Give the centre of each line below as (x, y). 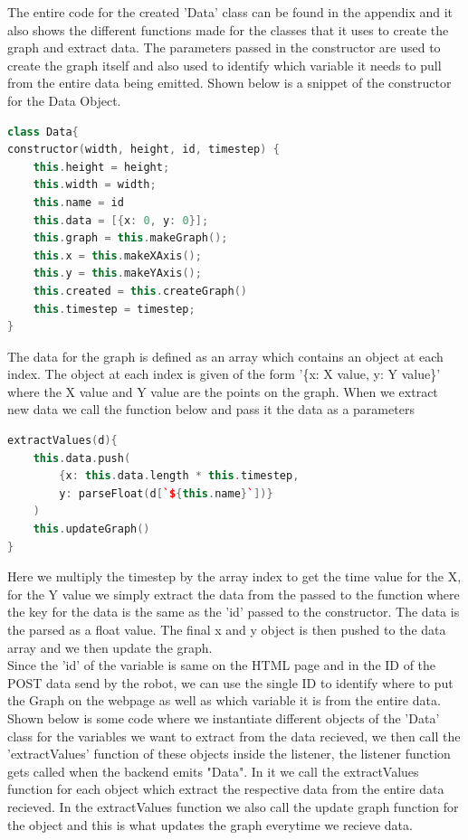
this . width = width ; (95, 185)
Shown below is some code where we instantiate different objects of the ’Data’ (224, 717)
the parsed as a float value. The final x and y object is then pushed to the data (227, 629)
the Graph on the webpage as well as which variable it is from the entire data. (224, 700)
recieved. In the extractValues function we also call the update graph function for (233, 806)
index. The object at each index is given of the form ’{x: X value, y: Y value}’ (224, 374)
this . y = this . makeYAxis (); (117, 274)
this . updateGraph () (91, 529)
